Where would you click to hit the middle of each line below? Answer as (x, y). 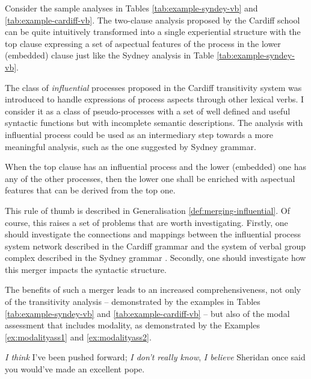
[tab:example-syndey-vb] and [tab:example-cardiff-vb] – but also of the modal (147, 313)
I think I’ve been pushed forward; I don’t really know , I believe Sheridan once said (155, 357)
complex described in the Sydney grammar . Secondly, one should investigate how (155, 258)
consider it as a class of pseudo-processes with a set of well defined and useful (148, 111)
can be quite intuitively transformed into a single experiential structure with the (153, 32)
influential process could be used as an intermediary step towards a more (139, 134)
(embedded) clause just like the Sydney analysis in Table (109, 55)
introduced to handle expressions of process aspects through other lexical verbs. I (155, 99)
